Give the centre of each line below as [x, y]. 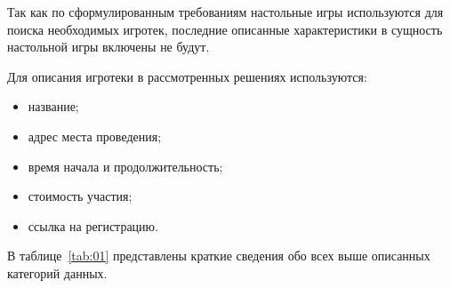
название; [53, 106]
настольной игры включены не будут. [108, 47]
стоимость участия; [80, 196]
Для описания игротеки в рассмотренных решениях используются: [187, 76]
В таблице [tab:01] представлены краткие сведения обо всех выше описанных [219, 256]
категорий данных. [57, 272]
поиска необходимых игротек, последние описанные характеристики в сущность [225, 29]
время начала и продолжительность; [125, 166]
